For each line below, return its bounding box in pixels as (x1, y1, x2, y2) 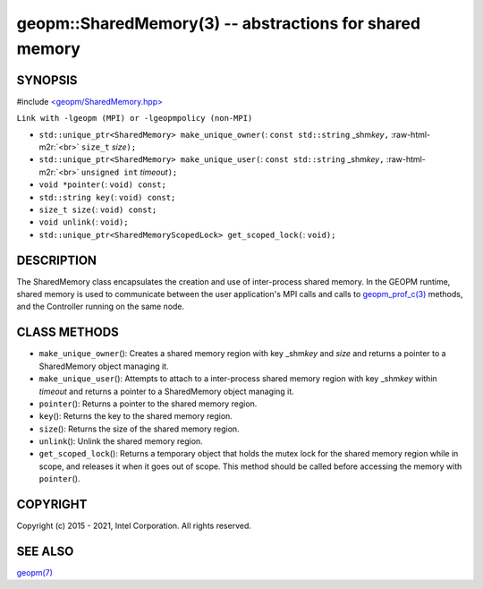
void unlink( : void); (38, 217, 129, 227)
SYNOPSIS (16, 73, 78, 88)
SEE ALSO (16, 543, 74, 559)
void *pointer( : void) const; (38, 179, 167, 190)
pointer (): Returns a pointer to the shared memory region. (38, 398, 258, 409)
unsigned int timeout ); (80, 166, 178, 177)
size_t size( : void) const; (38, 204, 157, 215)
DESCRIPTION (16, 252, 97, 268)
